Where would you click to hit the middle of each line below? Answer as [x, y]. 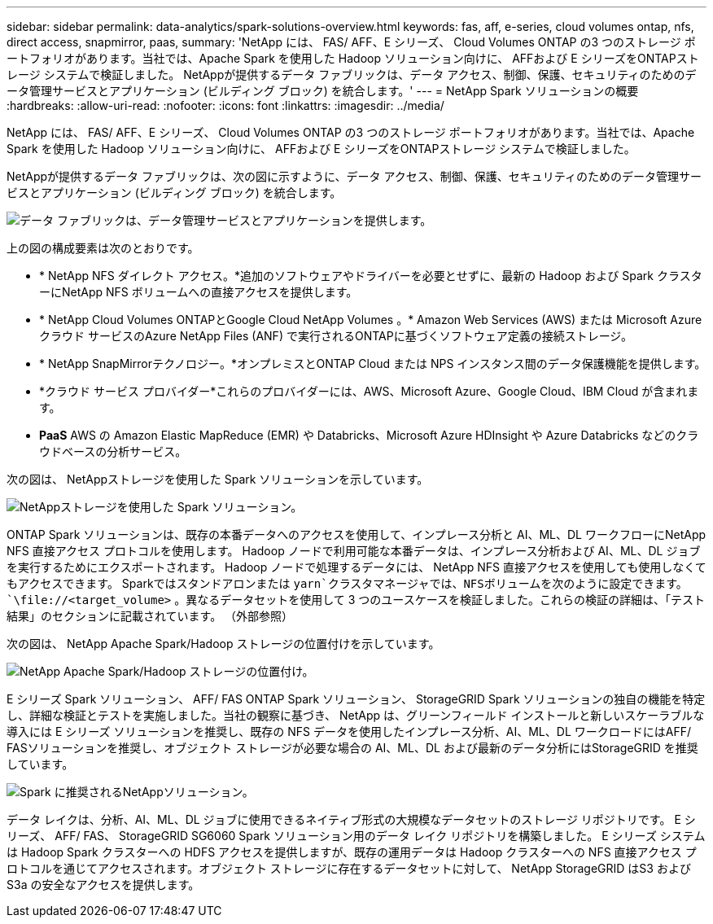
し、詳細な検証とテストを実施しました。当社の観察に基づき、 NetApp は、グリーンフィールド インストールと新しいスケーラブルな [356, 715]
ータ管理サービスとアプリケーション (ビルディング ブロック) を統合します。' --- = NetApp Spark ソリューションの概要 [323, 91]
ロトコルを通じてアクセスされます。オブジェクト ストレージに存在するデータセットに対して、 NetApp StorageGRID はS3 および [349, 868]
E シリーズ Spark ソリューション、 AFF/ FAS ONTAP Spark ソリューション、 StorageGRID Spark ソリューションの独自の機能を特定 [356, 699]
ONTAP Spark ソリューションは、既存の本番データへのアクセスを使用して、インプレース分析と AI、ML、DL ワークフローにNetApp [356, 534]
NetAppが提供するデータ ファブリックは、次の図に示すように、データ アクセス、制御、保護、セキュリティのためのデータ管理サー [354, 176]
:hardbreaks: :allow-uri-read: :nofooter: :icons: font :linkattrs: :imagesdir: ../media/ [225, 105]
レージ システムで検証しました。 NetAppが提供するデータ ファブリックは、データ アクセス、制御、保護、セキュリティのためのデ [352, 74]
